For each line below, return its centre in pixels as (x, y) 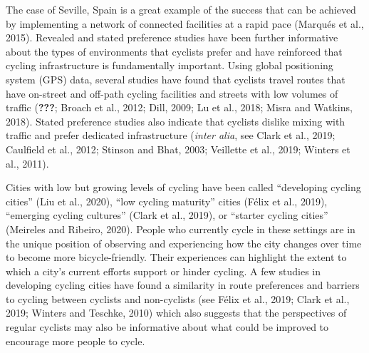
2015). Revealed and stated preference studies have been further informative (172, 37)
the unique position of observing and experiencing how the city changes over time (184, 243)
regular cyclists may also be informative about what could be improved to (167, 327)
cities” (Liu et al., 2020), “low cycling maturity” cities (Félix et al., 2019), (167, 201)
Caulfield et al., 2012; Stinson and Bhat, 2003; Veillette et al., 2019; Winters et (178, 149)
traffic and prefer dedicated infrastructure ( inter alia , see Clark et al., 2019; (171, 135)
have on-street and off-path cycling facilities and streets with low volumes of (172, 93)
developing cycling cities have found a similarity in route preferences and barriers (183, 285)
